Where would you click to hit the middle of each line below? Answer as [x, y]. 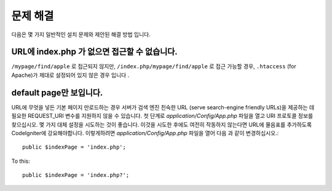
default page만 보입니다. [57, 92]
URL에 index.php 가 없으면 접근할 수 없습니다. [94, 52]
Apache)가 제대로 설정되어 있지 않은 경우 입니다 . [70, 75]
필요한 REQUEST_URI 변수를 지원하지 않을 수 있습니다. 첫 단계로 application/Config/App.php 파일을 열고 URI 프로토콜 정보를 [162, 116]
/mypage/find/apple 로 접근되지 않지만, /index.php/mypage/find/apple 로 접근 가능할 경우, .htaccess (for [154, 66]
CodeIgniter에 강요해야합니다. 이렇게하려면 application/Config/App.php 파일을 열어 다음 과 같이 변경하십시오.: [145, 133]
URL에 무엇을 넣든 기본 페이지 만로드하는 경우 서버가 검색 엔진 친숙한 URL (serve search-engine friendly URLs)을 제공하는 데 [163, 107]
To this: [21, 161]
